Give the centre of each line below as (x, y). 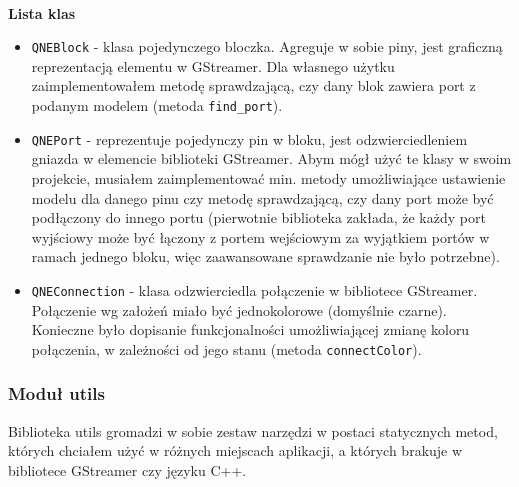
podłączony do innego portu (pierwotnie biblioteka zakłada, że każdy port (258, 217)
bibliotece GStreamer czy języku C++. (127, 469)
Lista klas (42, 12)
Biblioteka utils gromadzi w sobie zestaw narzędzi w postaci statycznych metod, (253, 430)
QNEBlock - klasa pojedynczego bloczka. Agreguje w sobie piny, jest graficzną (267, 46)
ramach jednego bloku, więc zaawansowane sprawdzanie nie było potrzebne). (265, 256)
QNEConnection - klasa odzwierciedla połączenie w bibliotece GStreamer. (254, 289)
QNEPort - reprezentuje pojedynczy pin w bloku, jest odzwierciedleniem (249, 138)
